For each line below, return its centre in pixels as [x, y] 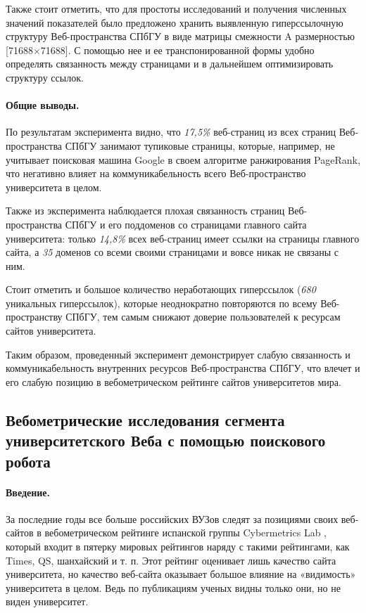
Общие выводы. [43, 105]
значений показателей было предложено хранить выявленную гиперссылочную [175, 22]
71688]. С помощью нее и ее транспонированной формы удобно [177, 50]
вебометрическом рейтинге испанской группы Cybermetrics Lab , [185, 533]
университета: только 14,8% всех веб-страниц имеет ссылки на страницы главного [183, 238]
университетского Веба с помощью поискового [166, 440]
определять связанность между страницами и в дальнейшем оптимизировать [170, 64]
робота [28, 461]
